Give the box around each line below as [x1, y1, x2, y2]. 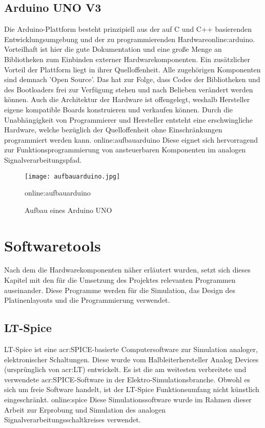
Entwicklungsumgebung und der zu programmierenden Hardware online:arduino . [4, 33, 255, 44]
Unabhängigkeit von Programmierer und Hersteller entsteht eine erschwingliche [4, 114, 253, 125]
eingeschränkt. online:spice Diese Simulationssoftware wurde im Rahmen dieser [4, 394, 252, 405]
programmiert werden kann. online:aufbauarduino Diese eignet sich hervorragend [4, 134, 258, 145]
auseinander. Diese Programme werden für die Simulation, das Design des [4, 284, 236, 295]
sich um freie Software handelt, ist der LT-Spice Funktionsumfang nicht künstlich [4, 384, 259, 395]
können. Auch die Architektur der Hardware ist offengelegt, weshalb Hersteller [4, 94, 250, 105]
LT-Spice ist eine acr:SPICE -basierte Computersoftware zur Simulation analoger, [4, 344, 258, 355]
